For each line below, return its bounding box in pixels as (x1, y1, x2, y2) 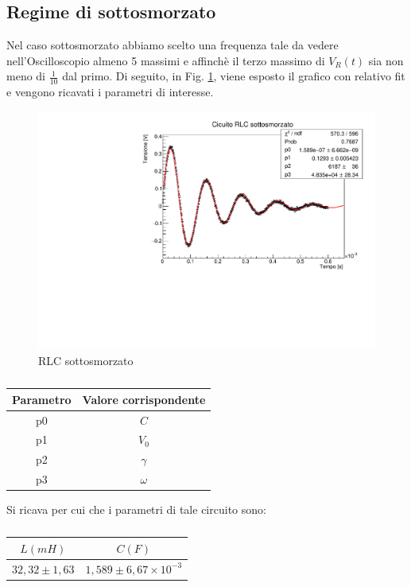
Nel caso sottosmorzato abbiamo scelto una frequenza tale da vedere (6, 37, 339, 53)
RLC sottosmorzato (38, 352, 134, 369)
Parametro (12, 391, 72, 407)
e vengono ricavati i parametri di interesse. (6, 84, 214, 100)
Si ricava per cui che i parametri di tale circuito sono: (6, 501, 266, 518)
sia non (368, 52, 404, 68)
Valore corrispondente (82, 391, 206, 407)
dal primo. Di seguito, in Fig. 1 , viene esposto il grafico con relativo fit (62, 68, 405, 84)
